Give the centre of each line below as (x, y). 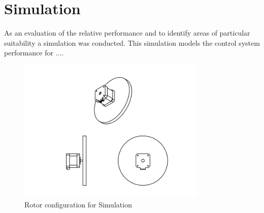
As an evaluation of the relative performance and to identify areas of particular (127, 33)
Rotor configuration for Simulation (78, 204)
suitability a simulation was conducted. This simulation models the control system (132, 42)
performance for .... (34, 53)
